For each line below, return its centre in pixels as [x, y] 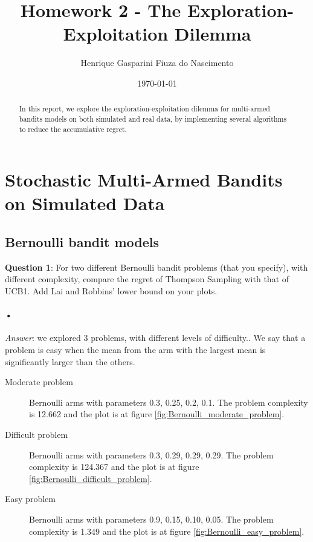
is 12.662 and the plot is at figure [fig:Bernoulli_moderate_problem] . [157, 414]
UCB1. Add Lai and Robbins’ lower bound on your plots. [111, 291]
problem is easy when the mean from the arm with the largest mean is [135, 350]
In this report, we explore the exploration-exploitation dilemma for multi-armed [144, 109]
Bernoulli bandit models [82, 242]
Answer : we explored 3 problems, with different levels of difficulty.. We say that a [155, 338]
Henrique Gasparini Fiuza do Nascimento [157, 63]
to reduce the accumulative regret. [73, 129]
